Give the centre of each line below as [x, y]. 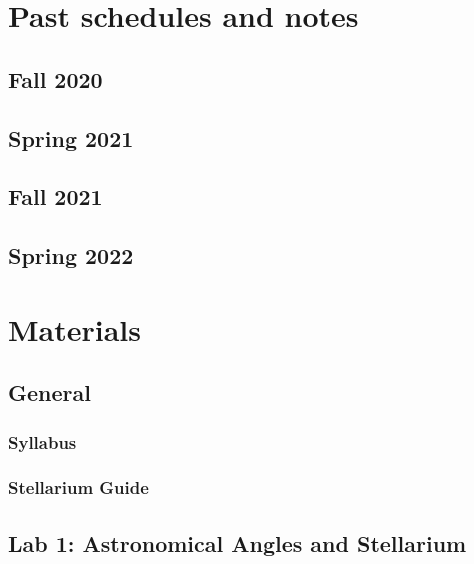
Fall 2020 [55, 78]
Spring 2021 [71, 137]
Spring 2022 [71, 255]
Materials [75, 328]
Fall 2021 [55, 196]
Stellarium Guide [78, 487]
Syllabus [42, 441]
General [49, 392]
